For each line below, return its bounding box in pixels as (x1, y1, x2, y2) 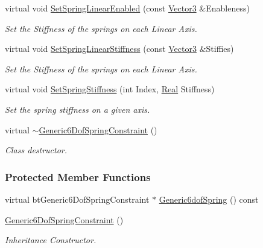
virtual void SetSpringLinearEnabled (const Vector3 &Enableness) (5, 2, 250, 14)
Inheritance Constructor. (5, 234, 97, 246)
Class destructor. (5, 144, 68, 156)
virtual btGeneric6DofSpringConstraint (5, 192, 150, 205)
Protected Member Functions (5, 169, 151, 184)
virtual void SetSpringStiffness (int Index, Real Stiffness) (5, 83, 215, 95)
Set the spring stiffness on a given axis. (5, 103, 150, 115)
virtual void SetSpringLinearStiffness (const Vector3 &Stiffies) (5, 42, 234, 55)
